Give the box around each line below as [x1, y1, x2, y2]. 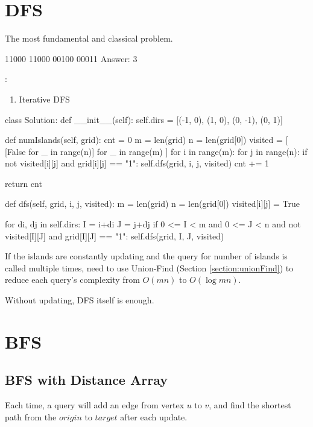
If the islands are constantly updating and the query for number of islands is [5, 250, 288, 262]
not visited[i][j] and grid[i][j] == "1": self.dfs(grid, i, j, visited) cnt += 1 [5, 157, 269, 169]
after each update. [120, 410, 188, 423]
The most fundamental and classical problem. [5, 32, 173, 45]
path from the [5, 410, 57, 423]
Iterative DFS [19, 92, 70, 105]
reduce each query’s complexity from [5, 273, 140, 286]
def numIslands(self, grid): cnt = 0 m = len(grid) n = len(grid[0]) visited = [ [5, 133, 288, 146]
